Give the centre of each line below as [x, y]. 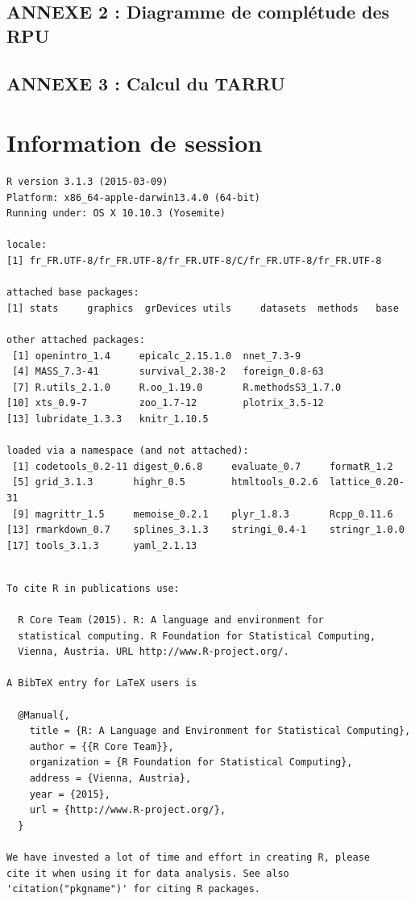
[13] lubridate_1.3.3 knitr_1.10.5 [108, 419]
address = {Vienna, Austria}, [110, 779]
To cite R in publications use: [93, 588]
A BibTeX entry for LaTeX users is [102, 683]
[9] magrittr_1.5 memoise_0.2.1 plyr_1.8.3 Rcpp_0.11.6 [203, 514]
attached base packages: [73, 293]
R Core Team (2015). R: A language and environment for [171, 620]
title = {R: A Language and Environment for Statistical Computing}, [220, 731]
